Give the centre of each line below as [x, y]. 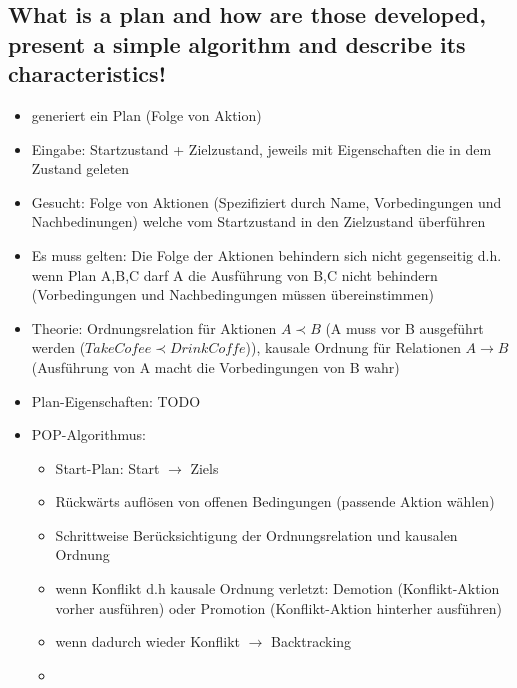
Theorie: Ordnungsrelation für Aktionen [154, 327]
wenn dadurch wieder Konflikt [148, 641]
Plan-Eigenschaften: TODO [116, 400]
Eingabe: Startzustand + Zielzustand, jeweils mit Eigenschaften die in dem [261, 148]
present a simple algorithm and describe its [237, 43]
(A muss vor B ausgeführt [404, 327]
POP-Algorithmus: [88, 434]
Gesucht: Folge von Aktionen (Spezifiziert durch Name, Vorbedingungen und [266, 201]
